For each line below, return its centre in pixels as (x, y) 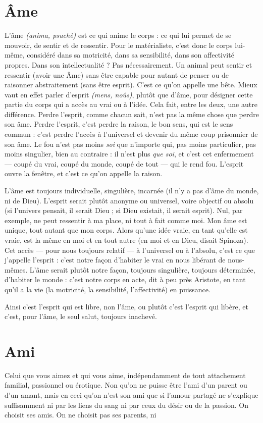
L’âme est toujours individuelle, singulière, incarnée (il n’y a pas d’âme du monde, (132, 191)
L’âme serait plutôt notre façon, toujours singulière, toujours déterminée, (142, 269)
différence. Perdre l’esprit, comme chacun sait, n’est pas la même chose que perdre (132, 114)
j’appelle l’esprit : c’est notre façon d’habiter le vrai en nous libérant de (115, 260)
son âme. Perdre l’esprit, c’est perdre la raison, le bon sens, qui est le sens (119, 124)
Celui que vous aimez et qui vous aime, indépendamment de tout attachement (125, 375)
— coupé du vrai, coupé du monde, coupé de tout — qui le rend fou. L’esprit (124, 163)
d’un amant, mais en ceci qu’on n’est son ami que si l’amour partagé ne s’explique (131, 395)
